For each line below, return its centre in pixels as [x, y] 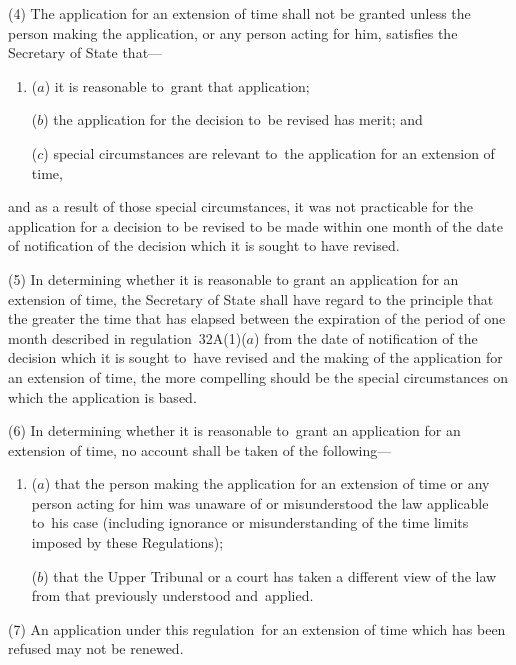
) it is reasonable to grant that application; [177, 85]
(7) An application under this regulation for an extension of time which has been [257, 628]
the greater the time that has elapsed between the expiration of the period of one [257, 318]
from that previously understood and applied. [172, 595]
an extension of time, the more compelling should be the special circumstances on [258, 376]
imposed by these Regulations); [127, 542]
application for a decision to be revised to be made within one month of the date [255, 225]
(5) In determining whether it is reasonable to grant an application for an [233, 278]
